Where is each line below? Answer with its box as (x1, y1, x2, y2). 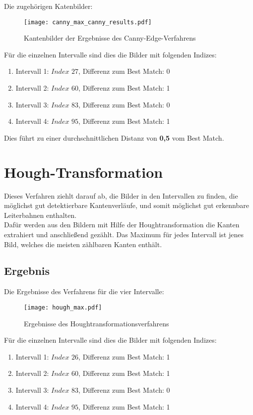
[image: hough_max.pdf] (24, 304, 102, 311)
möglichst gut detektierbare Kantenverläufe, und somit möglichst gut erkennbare (4, 200, 249, 210)
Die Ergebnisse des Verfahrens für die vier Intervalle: (4, 286, 164, 297)
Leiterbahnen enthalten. (4, 209, 77, 220)
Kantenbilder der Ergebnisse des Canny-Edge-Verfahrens (24, 33, 196, 43)
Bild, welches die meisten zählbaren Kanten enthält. (4, 239, 162, 249)
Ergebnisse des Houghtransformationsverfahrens (24, 318, 169, 328)
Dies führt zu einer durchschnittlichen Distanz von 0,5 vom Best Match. (4, 132, 224, 143)
